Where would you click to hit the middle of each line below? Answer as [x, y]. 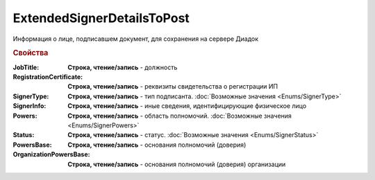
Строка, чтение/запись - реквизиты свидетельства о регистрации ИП [173, 87]
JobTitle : [26, 67]
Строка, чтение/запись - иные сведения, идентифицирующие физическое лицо [187, 106]
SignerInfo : [30, 106]
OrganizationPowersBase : [51, 154]
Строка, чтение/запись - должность [123, 67]
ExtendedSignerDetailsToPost [101, 18]
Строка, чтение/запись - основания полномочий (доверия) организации [177, 164]
